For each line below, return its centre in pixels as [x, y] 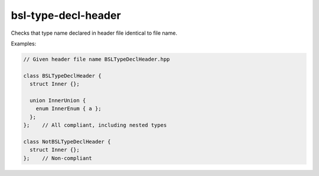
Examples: [24, 44]
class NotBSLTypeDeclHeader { [67, 142]
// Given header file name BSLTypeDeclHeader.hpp [97, 59]
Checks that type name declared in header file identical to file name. [94, 33]
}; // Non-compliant [58, 158]
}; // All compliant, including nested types [95, 125]
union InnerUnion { [58, 100]
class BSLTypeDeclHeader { [62, 76]
